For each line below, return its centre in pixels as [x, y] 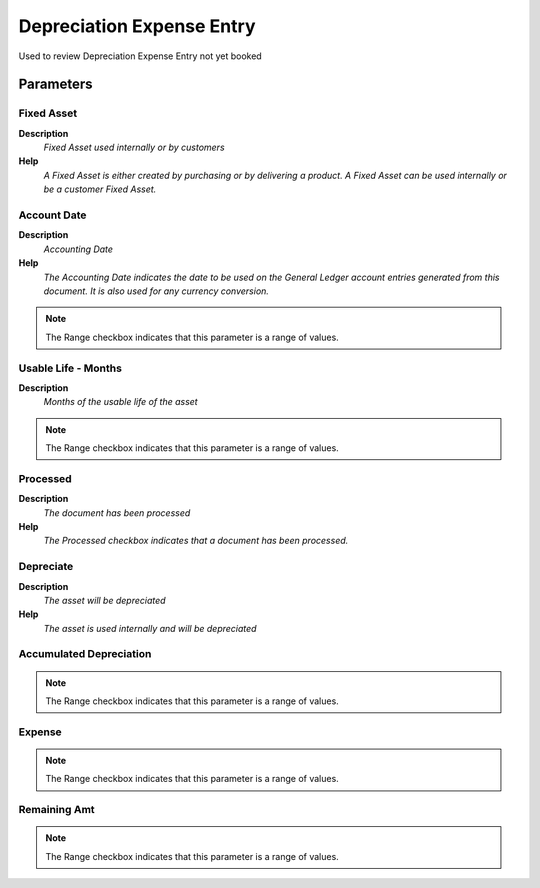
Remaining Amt [56, 810]
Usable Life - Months [70, 368]
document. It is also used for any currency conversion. [156, 291]
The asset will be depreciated [104, 600]
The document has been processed [117, 512]
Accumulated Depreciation [85, 654]
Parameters [55, 84]
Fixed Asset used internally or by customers [134, 147]
